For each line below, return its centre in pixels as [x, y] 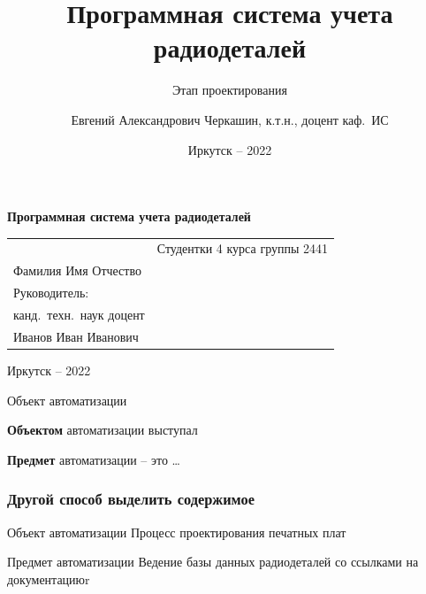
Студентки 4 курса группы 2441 [242, 248]
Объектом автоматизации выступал [103, 430]
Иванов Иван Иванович [76, 336]
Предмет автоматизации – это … [94, 459]
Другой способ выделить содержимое [131, 499]
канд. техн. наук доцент [79, 314]
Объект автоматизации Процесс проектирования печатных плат [177, 532]
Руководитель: [51, 293]
